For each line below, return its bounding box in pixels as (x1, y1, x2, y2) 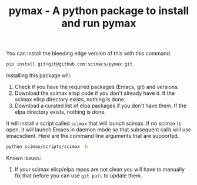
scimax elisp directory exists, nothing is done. (14, 96, 126, 103)
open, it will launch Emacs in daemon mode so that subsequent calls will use (6, 126, 192, 133)
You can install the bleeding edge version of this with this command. (6, 50, 172, 57)
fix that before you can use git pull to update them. (14, 172, 142, 179)
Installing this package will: (6, 72, 72, 79)
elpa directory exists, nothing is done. (14, 108, 106, 115)
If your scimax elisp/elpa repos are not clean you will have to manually (14, 166, 185, 173)
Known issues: (6, 154, 42, 161)
